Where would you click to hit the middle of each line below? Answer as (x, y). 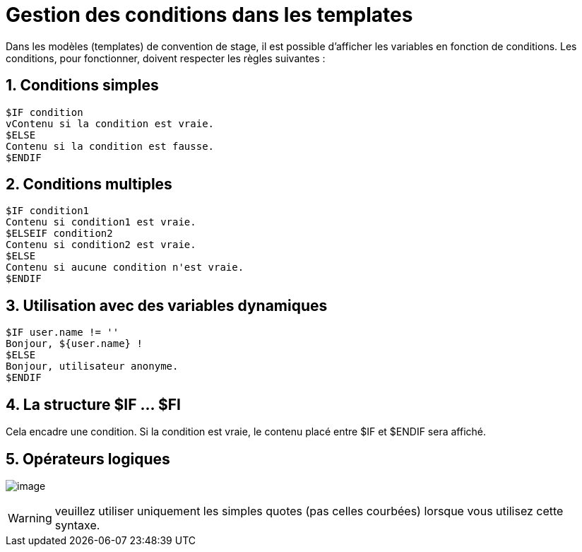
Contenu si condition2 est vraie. (101, 245)
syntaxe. (77, 525)
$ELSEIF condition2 (59, 234)
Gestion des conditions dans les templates (209, 15)
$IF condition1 (48, 211)
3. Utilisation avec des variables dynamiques (167, 305)
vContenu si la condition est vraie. (110, 123)
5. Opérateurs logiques (88, 459)
